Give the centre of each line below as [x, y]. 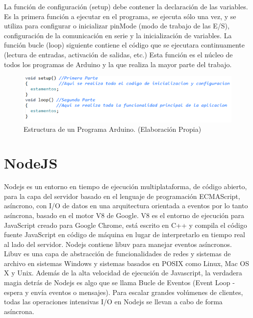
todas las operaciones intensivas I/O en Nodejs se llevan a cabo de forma [113, 302]
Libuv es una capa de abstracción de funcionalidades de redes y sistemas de [117, 254]
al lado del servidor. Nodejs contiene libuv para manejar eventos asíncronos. [118, 244]
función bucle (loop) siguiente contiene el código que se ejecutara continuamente [124, 45]
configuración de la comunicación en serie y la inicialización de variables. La [118, 35]
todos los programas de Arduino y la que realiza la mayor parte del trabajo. [118, 64]
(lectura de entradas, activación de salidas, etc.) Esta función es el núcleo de [118, 54]
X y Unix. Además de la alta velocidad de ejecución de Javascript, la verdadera [123, 273]
